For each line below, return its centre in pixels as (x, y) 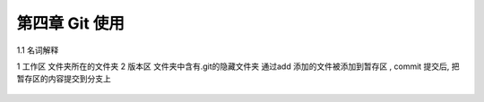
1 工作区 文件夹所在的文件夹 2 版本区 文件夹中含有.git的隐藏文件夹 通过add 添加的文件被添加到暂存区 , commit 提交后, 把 (238, 66)
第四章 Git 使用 (71, 23)
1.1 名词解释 (38, 50)
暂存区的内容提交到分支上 (64, 79)
